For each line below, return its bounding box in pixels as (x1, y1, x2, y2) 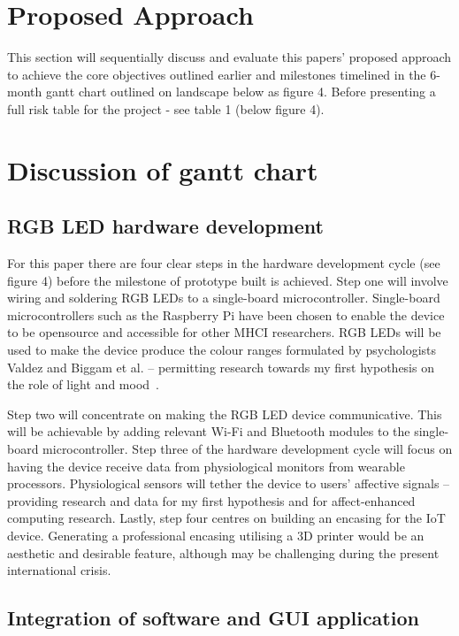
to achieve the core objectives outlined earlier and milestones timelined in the (7, 65, 426, 83)
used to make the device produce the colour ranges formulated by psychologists (7, 341, 437, 359)
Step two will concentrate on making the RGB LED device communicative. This (7, 404, 442, 423)
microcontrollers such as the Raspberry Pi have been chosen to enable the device (7, 305, 445, 324)
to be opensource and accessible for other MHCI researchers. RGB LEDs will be (7, 323, 441, 341)
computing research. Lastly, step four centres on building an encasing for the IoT (7, 509, 446, 527)
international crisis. (7, 561, 111, 579)
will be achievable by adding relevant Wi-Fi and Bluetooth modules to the (7, 422, 410, 441)
